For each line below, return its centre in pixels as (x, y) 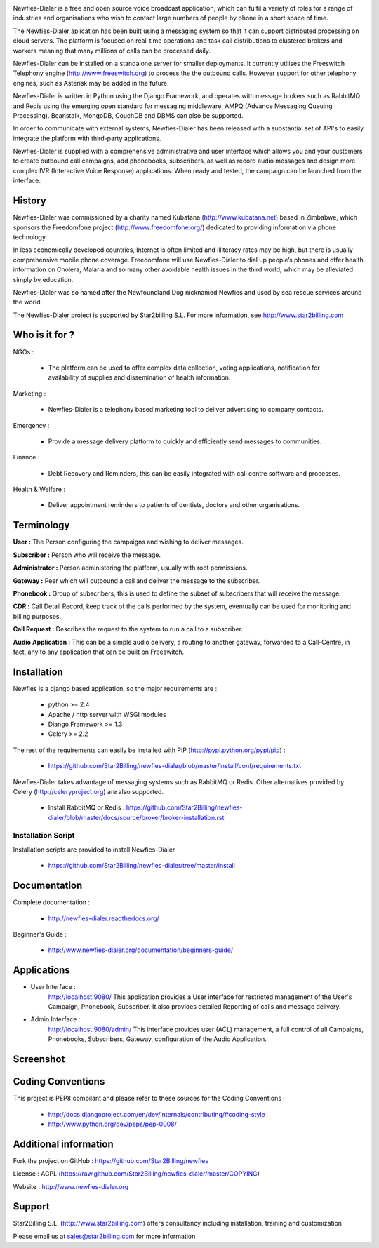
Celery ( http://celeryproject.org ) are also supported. (88, 791)
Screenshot (39, 1059)
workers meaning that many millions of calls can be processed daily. (112, 51)
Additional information (63, 1144)
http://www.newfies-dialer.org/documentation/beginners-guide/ (141, 950)
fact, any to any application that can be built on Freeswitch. (99, 652)
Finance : (26, 457)
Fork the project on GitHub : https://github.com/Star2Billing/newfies (111, 1160)
